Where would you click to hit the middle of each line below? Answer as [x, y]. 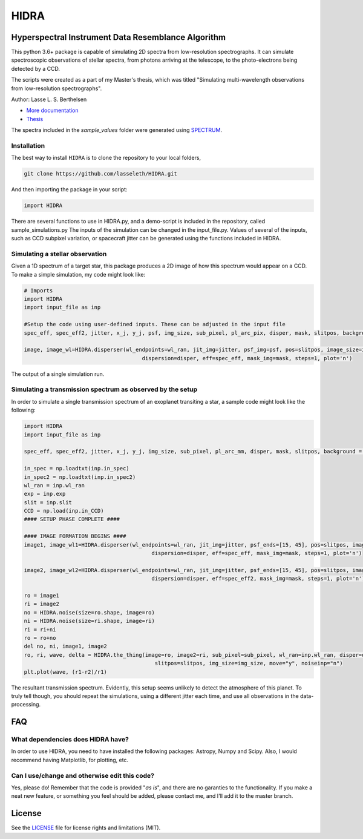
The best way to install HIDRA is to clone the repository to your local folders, [106, 158]
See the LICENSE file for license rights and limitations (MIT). [86, 828]
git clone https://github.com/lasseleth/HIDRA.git [101, 174]
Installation [28, 145]
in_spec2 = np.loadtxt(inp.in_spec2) [80, 477]
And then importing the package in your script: [69, 189]
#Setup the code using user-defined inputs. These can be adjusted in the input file [155, 324]
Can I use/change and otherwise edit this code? [83, 775]
